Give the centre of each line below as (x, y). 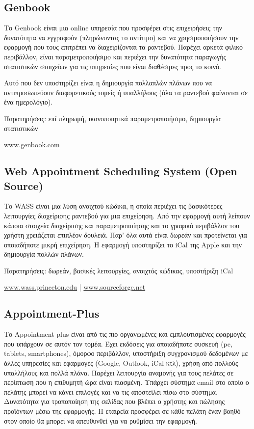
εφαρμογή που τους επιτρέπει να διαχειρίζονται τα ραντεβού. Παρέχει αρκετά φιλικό (124, 47)
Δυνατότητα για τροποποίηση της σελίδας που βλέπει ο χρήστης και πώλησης (114, 401)
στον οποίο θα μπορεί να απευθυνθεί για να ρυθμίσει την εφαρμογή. (101, 420)
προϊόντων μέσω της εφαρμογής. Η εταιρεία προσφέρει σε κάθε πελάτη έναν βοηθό (122, 411)
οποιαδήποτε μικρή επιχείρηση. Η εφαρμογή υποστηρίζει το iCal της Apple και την (123, 244)
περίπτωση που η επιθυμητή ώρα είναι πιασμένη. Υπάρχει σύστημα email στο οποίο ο (127, 382)
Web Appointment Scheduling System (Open (121, 171)
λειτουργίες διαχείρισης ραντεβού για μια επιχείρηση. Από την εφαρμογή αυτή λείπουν (127, 215)
